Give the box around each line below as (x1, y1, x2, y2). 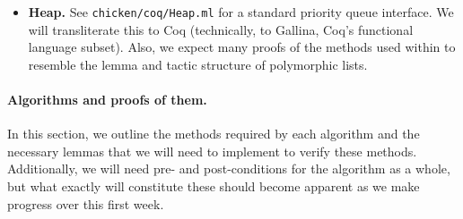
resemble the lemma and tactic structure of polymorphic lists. (28, 55, 368, 73)
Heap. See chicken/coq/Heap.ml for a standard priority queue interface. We (28, 3, 454, 21)
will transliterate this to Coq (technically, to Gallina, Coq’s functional (28, 20, 414, 38)
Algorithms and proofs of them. (7, 90, 207, 109)
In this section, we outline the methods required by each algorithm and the (7, 124, 420, 143)
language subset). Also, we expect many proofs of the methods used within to (28, 38, 456, 56)
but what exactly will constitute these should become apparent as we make (7, 177, 420, 196)
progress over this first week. (7, 194, 164, 213)
